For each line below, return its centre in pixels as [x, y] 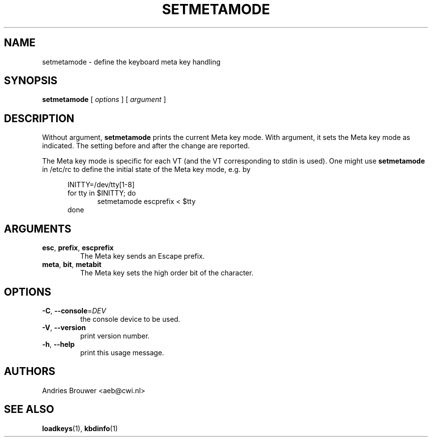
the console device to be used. [130, 319]
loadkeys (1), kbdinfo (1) [80, 428]
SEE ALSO [29, 409]
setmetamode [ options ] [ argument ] [104, 100]
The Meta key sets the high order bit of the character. [167, 273]
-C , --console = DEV [74, 310]
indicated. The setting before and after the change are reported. [146, 146]
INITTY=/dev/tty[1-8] [101, 185]
